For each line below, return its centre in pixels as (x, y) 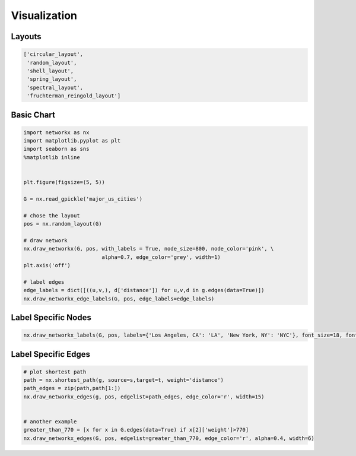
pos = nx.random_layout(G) (63, 224)
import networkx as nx (56, 132)
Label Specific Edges (51, 354)
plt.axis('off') (47, 265)
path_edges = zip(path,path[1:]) (72, 388)
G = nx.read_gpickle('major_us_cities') (83, 199)
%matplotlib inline (52, 157)
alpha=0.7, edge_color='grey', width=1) (161, 257)
